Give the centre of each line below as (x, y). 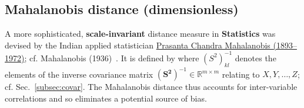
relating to (241, 74)
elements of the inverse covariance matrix (79, 74)
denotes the (255, 58)
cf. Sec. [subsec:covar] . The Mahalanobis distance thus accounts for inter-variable (151, 87)
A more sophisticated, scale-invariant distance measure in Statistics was (140, 34)
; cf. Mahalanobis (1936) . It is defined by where (112, 58)
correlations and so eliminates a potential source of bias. (106, 98)
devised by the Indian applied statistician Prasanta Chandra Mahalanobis (138, 45)
